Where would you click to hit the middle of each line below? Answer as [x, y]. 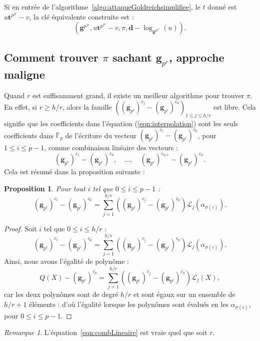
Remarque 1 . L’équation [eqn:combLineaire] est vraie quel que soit [106, 332]
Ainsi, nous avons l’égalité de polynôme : [66, 261]
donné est [222, 7]
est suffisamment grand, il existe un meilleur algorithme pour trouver [138, 95]
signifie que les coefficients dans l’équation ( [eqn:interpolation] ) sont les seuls [121, 123]
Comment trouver [51, 57]
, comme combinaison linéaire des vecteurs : [111, 147]
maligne [24, 74]
